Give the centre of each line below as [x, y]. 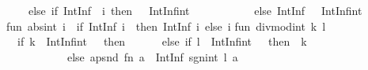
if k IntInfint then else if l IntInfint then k [162, 41]
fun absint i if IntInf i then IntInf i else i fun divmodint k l [166, 26]
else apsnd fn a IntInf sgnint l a [152, 56]
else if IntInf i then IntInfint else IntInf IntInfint [195, 10]
